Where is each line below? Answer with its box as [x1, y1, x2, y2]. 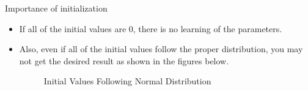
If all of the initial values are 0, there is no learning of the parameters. [19, 22, 282, 35]
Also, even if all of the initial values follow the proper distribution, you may [19, 42, 303, 55]
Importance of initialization [5, 2, 108, 14]
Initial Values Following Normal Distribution [43, 75, 211, 87]
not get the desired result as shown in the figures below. [19, 54, 229, 67]
